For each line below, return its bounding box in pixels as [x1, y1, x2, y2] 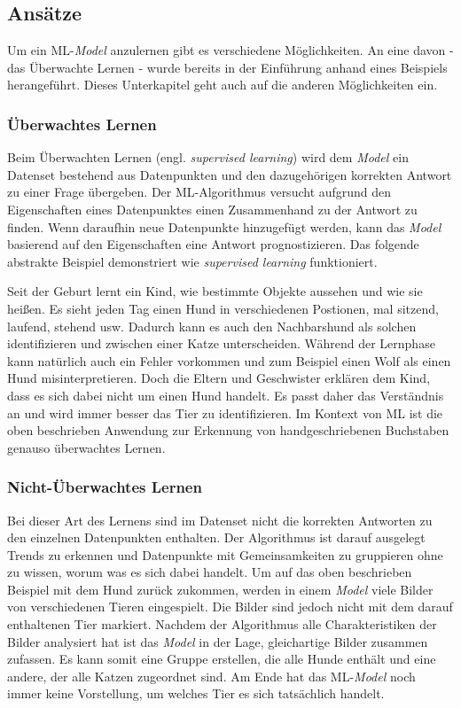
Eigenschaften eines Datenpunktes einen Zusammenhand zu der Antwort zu [7, 199, 418, 218]
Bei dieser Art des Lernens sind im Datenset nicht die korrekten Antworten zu [7, 510, 433, 529]
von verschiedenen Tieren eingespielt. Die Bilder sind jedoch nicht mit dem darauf [7, 597, 453, 616]
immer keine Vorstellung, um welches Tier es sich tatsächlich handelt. [7, 684, 385, 703]
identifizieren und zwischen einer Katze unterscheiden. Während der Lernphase [7, 334, 435, 353]
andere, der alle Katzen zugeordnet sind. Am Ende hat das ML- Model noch [7, 666, 416, 685]
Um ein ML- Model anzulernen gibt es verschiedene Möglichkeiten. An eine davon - [7, 41, 454, 59]
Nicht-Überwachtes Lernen [7, 476, 202, 498]
